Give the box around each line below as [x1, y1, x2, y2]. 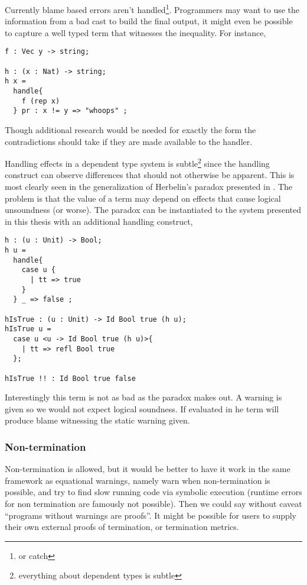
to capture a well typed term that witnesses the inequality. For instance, [5, 26, 266, 38]
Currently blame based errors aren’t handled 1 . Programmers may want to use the [5, 2, 300, 15]
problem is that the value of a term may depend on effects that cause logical [5, 192, 281, 204]
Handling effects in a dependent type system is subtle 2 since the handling [5, 156, 270, 169]
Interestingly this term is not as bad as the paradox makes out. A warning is [5, 391, 282, 403]
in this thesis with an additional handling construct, [5, 215, 193, 227]
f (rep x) [21, 96, 60, 105]
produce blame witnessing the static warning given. [5, 414, 190, 426]
